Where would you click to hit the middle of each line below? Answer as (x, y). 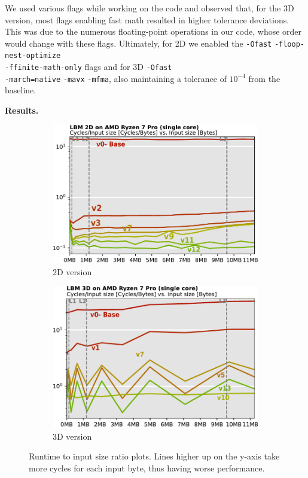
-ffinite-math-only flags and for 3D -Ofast (89, 67)
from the (264, 78)
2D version (72, 271)
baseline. (21, 90)
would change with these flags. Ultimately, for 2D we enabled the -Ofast (138, 43)
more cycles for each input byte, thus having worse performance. (147, 468)
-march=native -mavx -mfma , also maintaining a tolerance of (116, 78)
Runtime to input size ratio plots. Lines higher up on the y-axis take (154, 456)
